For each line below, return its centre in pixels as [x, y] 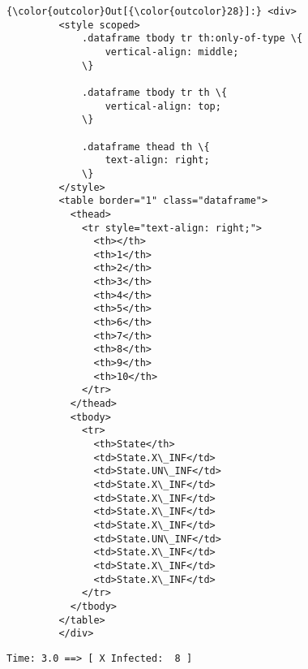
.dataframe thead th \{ [146, 147]
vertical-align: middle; [172, 52]
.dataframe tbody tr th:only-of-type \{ [192, 39]
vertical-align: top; [163, 106]
